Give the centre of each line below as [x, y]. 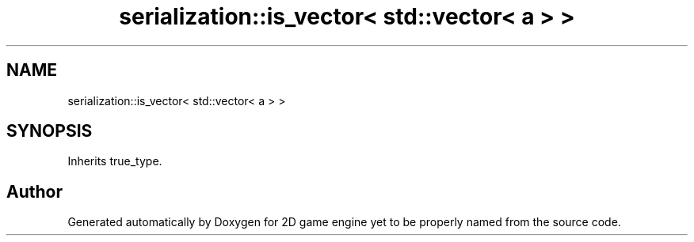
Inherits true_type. [115, 161]
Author [34, 191]
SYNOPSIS [50, 131]
